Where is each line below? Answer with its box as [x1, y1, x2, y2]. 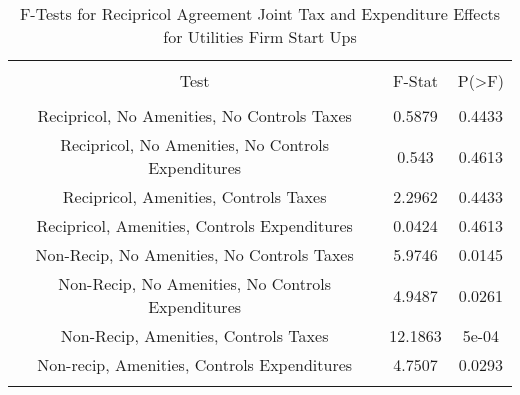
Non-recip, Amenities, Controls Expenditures [37, 353, 353, 376]
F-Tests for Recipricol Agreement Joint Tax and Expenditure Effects [19, 2, 501, 25]
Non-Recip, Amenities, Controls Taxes [60, 324, 329, 347]
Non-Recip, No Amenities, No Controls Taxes [35, 243, 354, 266]
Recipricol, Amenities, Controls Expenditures [36, 214, 353, 237]
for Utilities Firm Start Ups [163, 25, 357, 48]
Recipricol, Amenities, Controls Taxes [62, 185, 327, 208]
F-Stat [392, 69, 439, 92]
